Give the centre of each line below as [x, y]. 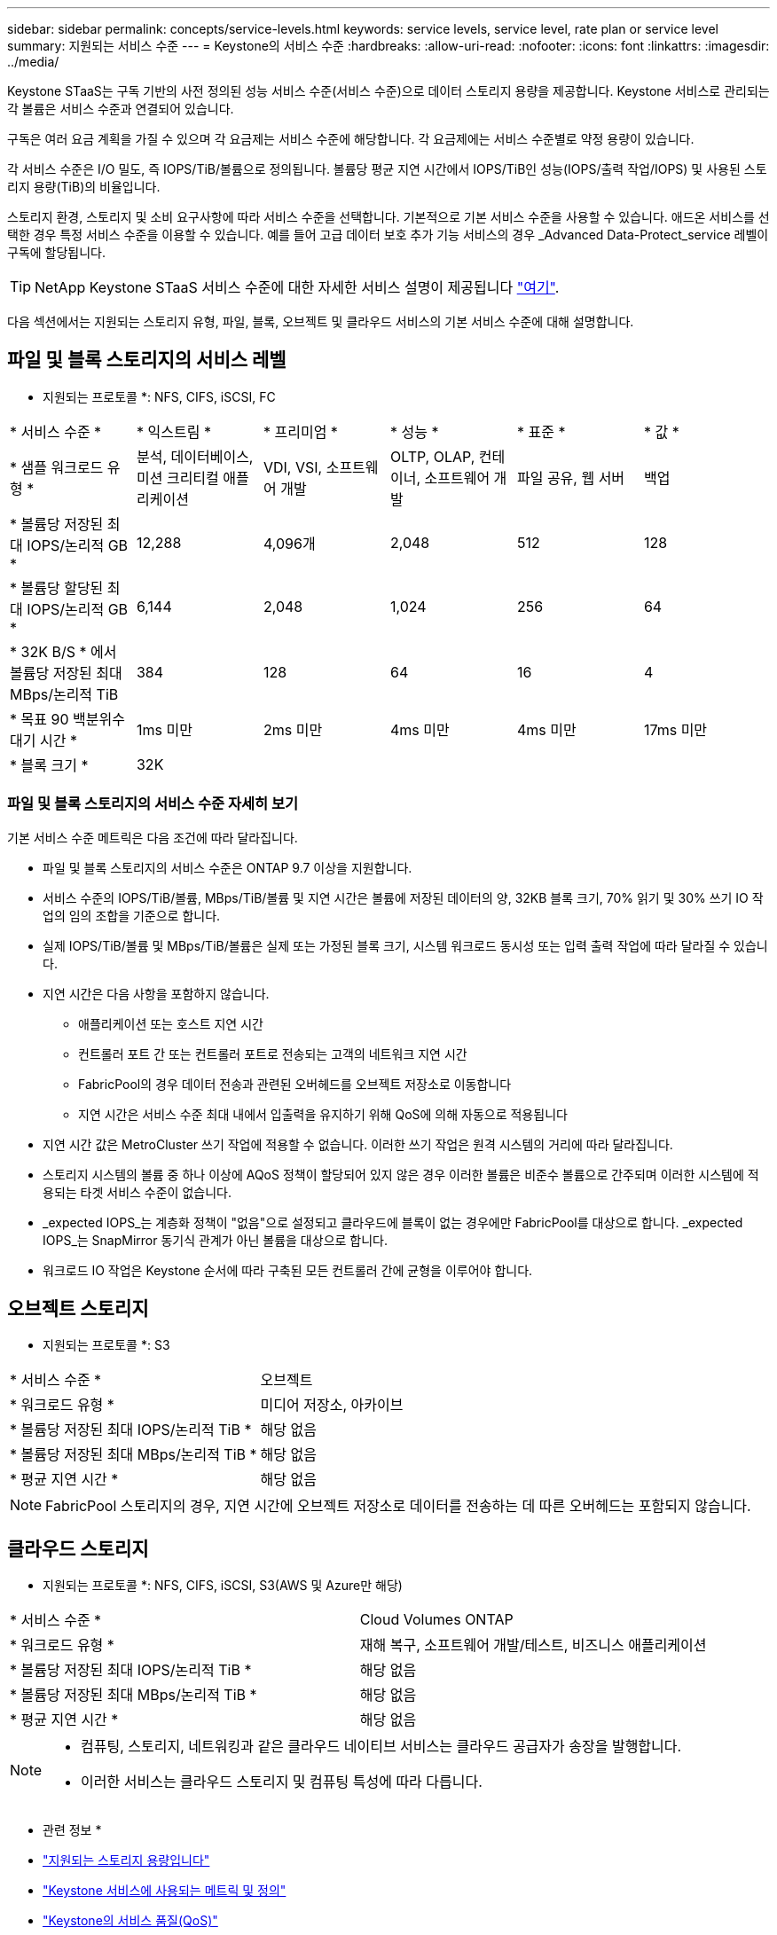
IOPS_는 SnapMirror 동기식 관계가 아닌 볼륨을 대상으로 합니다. [216, 1240]
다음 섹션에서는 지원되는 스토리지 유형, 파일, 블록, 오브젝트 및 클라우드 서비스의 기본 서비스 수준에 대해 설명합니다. [321, 321]
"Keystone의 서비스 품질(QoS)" [130, 1921]
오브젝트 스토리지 [78, 1309]
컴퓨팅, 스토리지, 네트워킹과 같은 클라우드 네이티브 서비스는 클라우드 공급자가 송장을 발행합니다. [381, 1747]
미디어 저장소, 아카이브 [332, 1405]
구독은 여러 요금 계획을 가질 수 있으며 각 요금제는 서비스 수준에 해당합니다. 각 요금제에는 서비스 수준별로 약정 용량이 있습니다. [351, 139]
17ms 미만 [675, 729]
